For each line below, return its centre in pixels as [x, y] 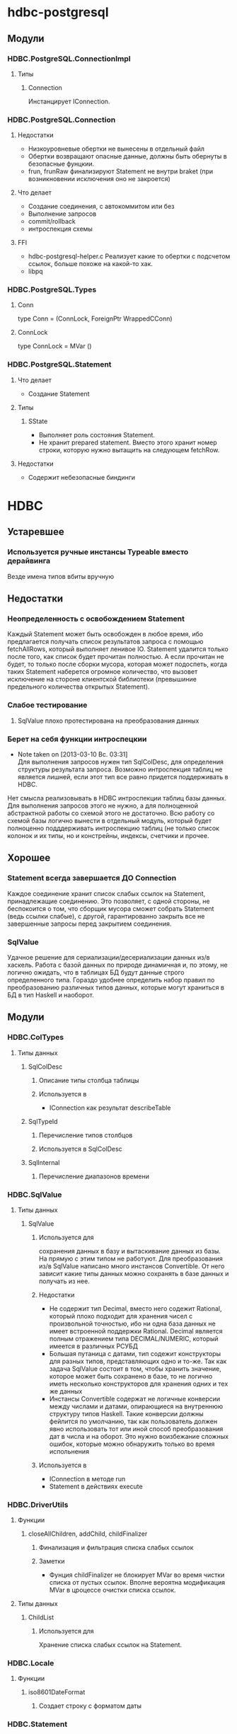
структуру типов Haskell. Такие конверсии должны [126, 1413]
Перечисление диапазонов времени [94, 1176]
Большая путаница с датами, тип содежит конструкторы [135, 1353]
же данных [66, 1391]
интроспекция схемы [60, 229]
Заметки [52, 1561]
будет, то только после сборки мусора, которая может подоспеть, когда [117, 664]
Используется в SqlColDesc [80, 1149]
